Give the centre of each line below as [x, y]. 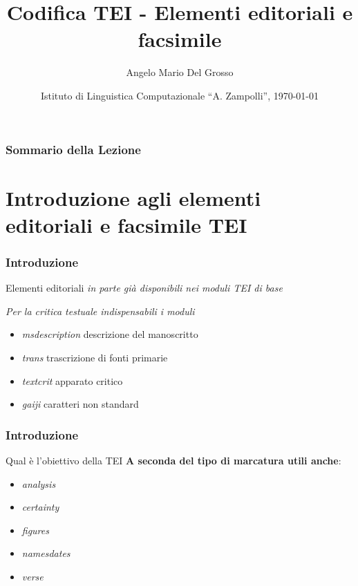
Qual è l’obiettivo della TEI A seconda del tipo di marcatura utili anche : [173, 460]
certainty [40, 507]
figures [35, 530]
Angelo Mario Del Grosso [180, 72]
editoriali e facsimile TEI [126, 224]
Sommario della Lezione [73, 149]
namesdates [46, 553]
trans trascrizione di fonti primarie [95, 357]
